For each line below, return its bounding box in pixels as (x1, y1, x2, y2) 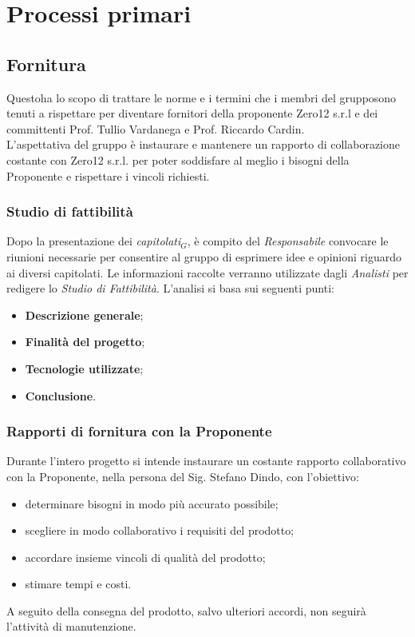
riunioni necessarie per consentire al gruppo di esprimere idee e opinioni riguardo (6, 248, 401, 265)
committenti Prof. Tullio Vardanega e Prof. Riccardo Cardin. (6, 120, 305, 137)
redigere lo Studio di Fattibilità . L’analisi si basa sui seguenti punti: (6, 280, 334, 297)
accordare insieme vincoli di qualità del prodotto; (25, 548, 266, 565)
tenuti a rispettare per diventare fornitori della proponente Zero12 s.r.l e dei (6, 105, 378, 121)
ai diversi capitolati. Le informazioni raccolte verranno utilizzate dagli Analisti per (6, 264, 409, 281)
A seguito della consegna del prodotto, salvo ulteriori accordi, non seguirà (6, 602, 366, 619)
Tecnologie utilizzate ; (25, 360, 144, 376)
